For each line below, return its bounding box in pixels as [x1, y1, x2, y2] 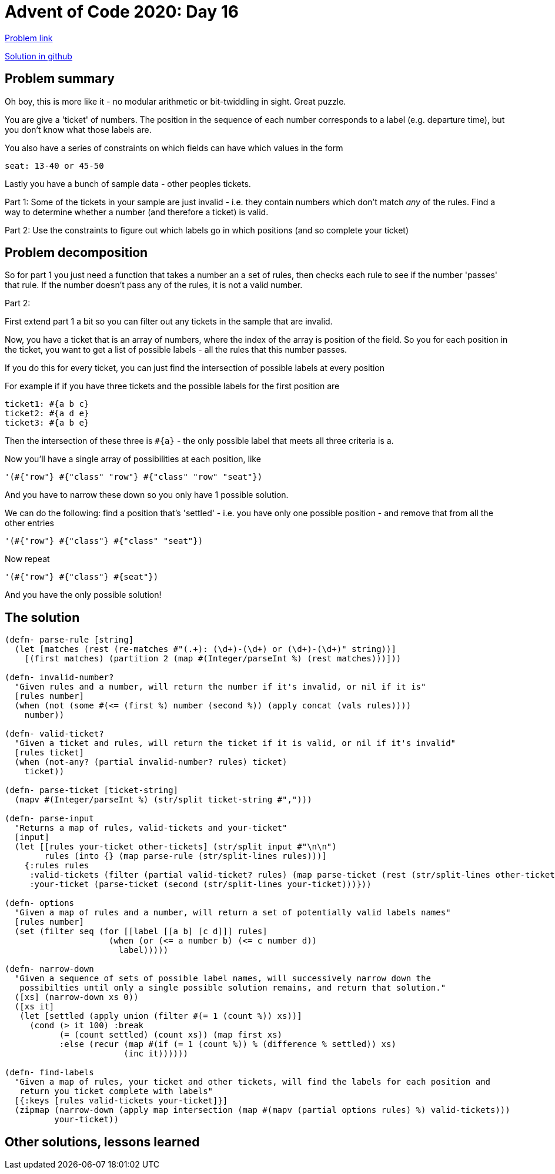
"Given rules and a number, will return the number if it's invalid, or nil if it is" [14, 682, 426, 692]
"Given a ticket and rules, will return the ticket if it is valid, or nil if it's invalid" [14, 738, 456, 748]
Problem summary [5, 71, 115, 86]
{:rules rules [24, 861, 89, 871]
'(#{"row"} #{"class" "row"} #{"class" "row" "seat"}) [5, 472, 263, 482]
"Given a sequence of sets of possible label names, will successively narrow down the [14, 974, 431, 984]
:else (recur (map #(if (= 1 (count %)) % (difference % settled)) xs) [59, 1039, 396, 1049]
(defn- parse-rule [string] [5, 635, 134, 645]
